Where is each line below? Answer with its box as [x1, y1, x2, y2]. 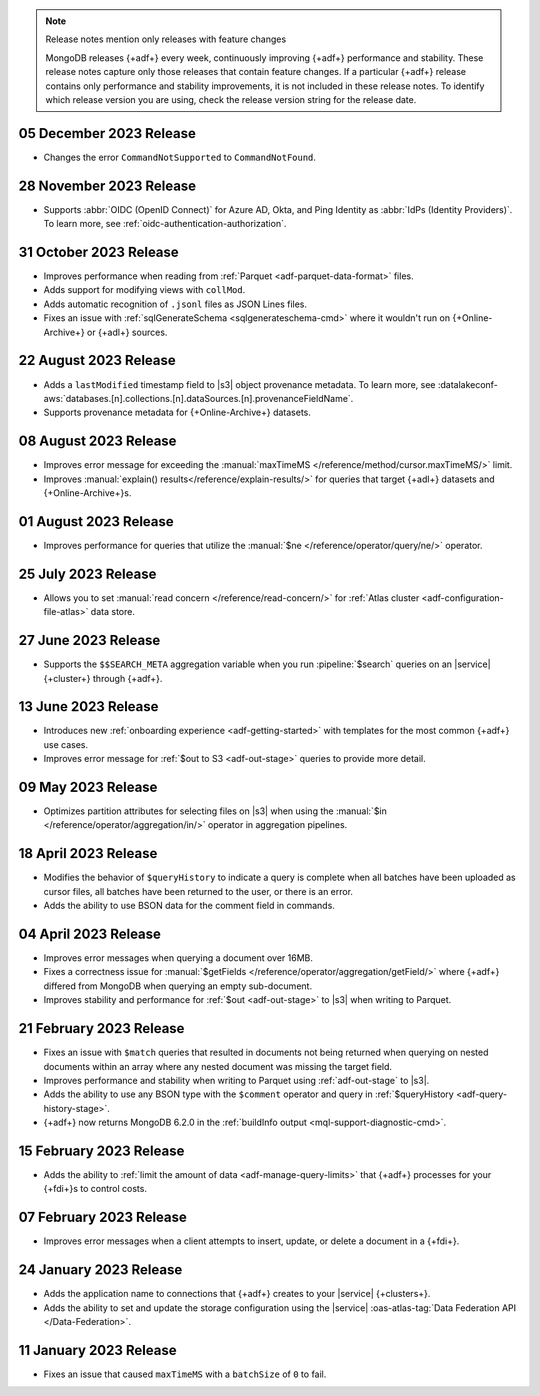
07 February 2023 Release [18, 1209, 187, 1226]
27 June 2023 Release [18, 632, 161, 649]
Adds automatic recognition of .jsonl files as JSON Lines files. [43, 298, 308, 310]
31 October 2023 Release [18, 243, 179, 260]
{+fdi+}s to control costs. [43, 1183, 147, 1195]
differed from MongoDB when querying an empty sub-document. [43, 980, 313, 992]
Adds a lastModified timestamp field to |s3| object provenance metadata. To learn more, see [43, 378, 436, 390]
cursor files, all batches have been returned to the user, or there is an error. [43, 885, 354, 897]
